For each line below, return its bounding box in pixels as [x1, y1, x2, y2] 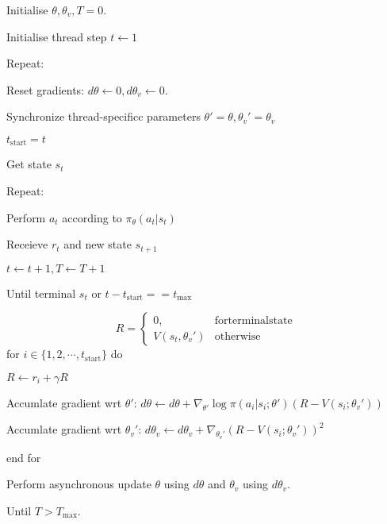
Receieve [6, 236, 48, 252]
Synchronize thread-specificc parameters [6, 108, 201, 125]
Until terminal [6, 284, 76, 301]
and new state [63, 236, 132, 252]
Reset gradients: [6, 81, 84, 98]
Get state [6, 156, 52, 172]
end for [6, 449, 41, 465]
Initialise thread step [6, 28, 107, 44]
